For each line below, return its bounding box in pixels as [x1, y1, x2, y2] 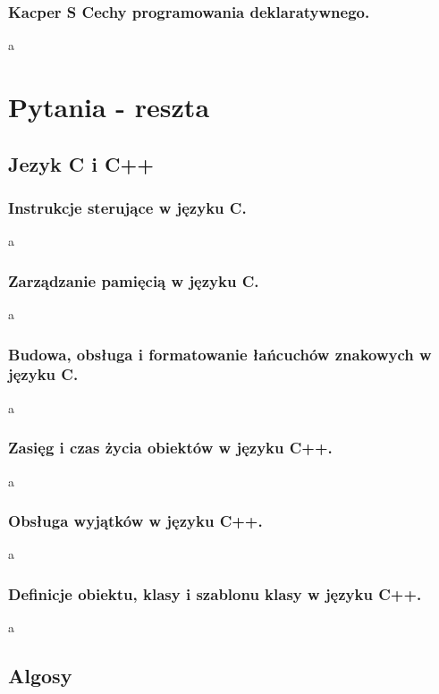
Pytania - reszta [8, 89, 210, 124]
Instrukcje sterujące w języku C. [8, 196, 247, 218]
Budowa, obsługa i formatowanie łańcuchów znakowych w [8, 343, 432, 365]
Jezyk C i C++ [8, 149, 155, 177]
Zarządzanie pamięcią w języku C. [8, 269, 259, 292]
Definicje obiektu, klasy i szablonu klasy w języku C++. [8, 582, 422, 605]
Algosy [8, 662, 72, 690]
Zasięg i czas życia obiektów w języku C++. [8, 436, 333, 459]
